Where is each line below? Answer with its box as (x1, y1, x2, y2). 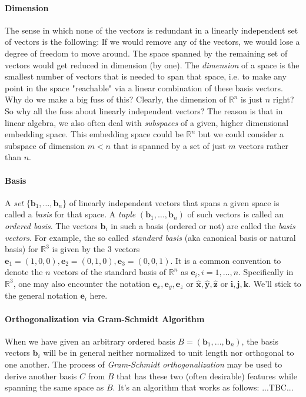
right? (272, 93, 294, 105)
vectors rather (238, 139, 289, 151)
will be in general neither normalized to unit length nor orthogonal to (43, 346, 294, 359)
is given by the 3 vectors (52, 243, 140, 255)
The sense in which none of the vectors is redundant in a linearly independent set (5, 24, 298, 36)
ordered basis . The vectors (5, 219, 98, 231)
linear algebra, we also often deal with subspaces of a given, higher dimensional (5, 116, 289, 128)
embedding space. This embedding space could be (5, 128, 184, 140)
